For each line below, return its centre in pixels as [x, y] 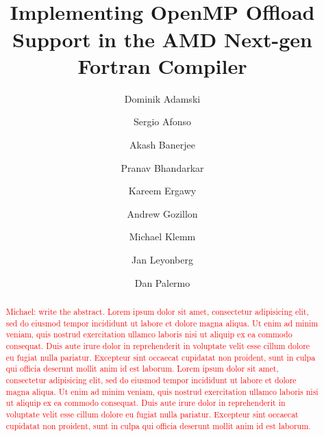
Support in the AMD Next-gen [162, 39]
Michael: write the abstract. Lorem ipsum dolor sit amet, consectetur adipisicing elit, [157, 311]
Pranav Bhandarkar [162, 167]
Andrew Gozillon [162, 213]
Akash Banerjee [162, 145]
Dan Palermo [162, 282]
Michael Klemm [162, 236]
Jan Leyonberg [162, 259]
